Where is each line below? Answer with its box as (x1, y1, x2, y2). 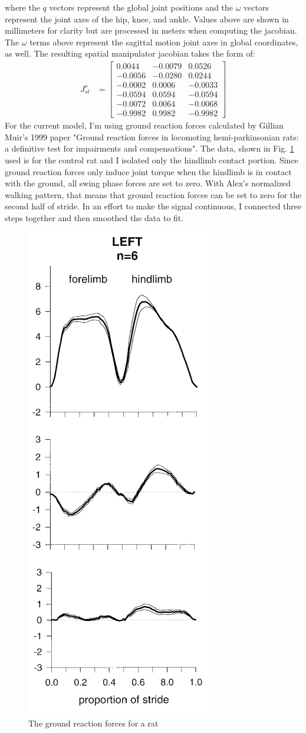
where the (5, 1, 40, 13)
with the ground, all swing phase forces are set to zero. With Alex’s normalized (5, 177, 291, 189)
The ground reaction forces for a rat (28, 717, 159, 729)
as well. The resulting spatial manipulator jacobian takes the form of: (5, 47, 255, 60)
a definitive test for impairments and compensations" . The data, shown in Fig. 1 (5, 142, 294, 155)
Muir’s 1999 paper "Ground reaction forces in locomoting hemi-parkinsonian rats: (5, 130, 299, 143)
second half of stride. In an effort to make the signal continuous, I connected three (5, 200, 302, 212)
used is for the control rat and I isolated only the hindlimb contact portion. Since (5, 153, 298, 166)
